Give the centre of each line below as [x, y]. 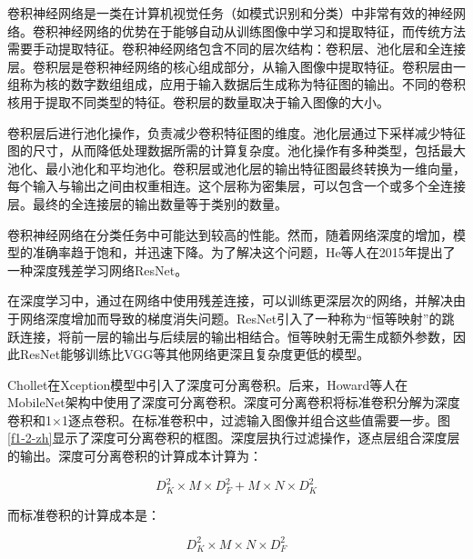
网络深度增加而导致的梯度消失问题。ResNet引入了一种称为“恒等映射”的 [231, 318]
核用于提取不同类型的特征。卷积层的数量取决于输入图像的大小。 [198, 101]
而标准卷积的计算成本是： [84, 514]
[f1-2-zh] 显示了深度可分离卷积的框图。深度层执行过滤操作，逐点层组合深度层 [234, 438]
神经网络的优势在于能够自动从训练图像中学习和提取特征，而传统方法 [262, 30]
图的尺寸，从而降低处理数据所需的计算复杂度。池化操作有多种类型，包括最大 [236, 150]
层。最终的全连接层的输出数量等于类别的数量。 [147, 203]
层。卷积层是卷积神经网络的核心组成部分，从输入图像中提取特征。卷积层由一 [236, 66]
